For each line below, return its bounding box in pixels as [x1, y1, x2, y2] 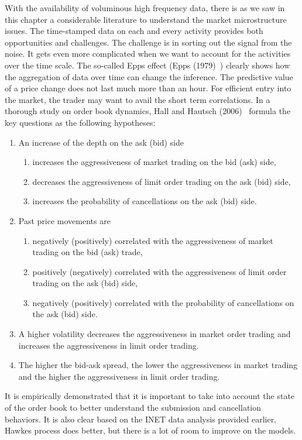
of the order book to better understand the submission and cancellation [5, 401, 262, 414]
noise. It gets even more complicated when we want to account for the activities [5, 47, 291, 60]
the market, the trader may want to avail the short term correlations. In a [5, 93, 270, 105]
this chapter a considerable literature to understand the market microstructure [5, 13, 287, 25]
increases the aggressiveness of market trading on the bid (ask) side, [32, 156, 276, 168]
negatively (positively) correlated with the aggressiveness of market [32, 234, 273, 246]
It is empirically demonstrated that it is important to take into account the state [5, 390, 295, 402]
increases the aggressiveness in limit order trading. [18, 339, 199, 351]
